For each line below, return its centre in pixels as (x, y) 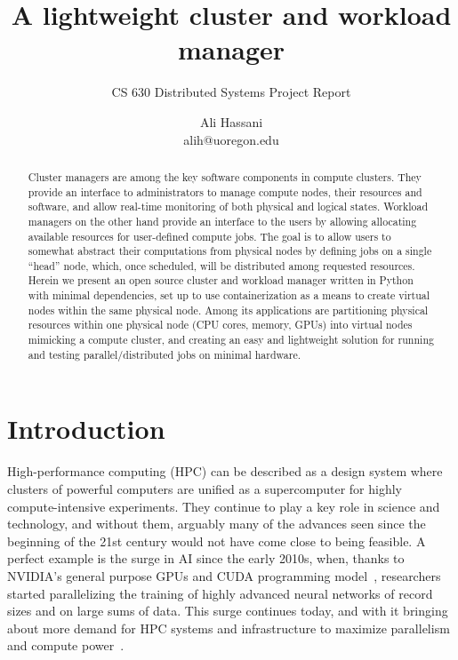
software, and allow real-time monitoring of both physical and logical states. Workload (228, 207)
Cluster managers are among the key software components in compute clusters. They (225, 176)
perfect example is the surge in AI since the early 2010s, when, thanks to (206, 558)
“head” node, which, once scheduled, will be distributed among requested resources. (221, 265)
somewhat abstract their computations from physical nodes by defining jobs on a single (230, 251)
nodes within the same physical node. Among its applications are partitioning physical (228, 310)
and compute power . (66, 645)
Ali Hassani (231, 121)
